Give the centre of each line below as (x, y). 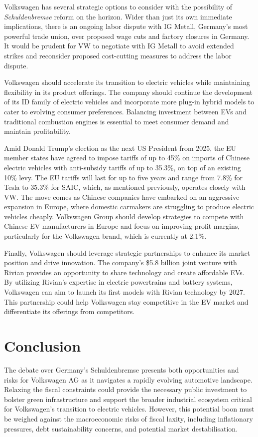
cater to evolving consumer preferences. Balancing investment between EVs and (125, 111)
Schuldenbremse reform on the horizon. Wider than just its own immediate (118, 16)
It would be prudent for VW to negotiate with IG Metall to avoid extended (119, 46)
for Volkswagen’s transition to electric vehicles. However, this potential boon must (129, 409)
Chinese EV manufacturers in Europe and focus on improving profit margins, (122, 226)
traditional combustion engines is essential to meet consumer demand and (117, 121)
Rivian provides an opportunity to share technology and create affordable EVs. (124, 272)
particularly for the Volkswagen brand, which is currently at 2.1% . (105, 236)
